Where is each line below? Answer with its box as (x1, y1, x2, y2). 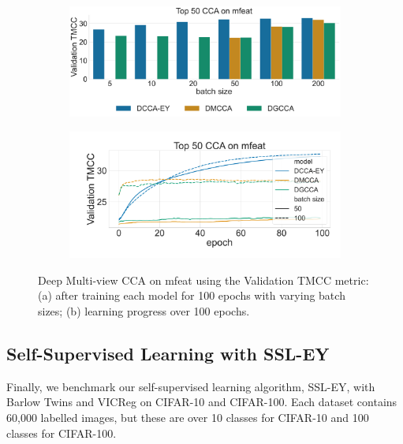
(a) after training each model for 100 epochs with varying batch (38, 287, 345, 304)
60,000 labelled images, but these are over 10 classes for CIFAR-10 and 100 (6, 409, 369, 426)
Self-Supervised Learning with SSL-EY (6, 341, 330, 366)
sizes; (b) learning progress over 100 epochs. (38, 303, 250, 319)
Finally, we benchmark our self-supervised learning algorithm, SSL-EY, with (6, 378, 375, 394)
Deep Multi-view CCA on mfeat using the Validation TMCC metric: (38, 271, 369, 288)
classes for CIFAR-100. (6, 424, 117, 441)
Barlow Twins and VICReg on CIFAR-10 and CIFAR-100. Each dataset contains (6, 394, 397, 410)
